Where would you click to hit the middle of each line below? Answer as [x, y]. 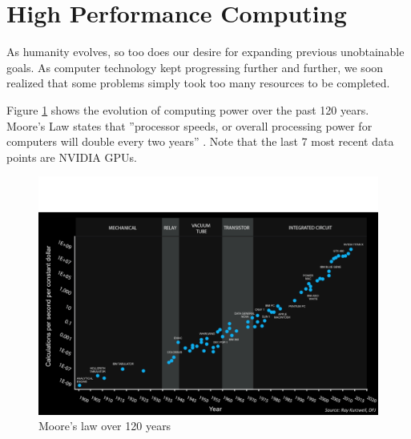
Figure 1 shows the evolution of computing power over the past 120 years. [188, 109]
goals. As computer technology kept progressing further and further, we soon [195, 67]
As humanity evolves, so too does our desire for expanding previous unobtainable [205, 52]
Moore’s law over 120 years [105, 426]
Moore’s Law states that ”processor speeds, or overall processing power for [189, 125]
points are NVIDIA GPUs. [72, 157]
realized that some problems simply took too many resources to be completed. [198, 83]
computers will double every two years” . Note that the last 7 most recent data [200, 141]
